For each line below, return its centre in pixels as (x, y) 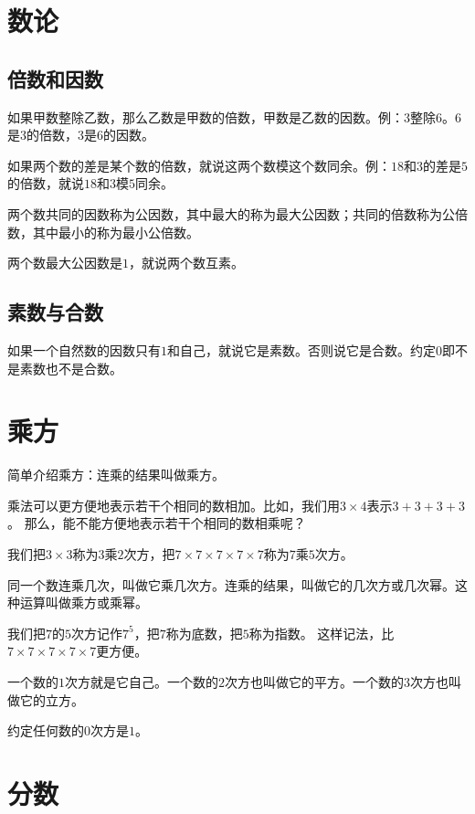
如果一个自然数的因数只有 (84, 349)
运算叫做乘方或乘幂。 (84, 603)
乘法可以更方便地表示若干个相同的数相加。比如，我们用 (174, 505)
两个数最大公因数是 (65, 263)
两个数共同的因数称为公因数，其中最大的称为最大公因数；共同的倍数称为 (225, 213)
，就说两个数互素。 (186, 263)
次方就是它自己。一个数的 (142, 682)
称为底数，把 (204, 633)
